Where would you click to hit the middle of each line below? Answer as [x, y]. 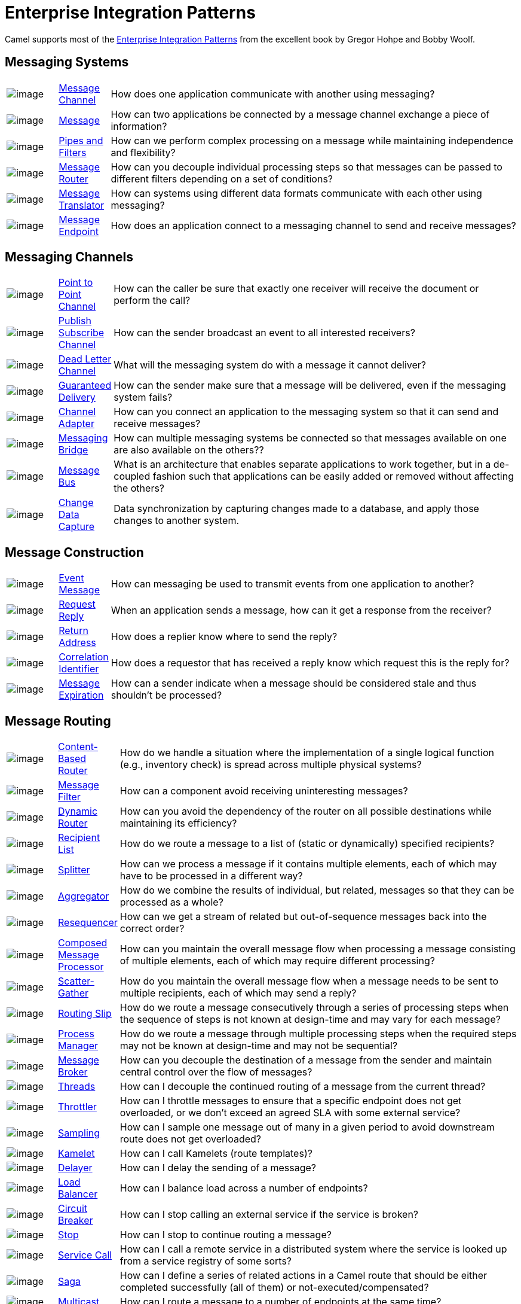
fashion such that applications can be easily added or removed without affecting [333, 476]
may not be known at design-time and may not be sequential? [259, 1046]
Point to [76, 283]
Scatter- [76, 981]
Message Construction [74, 552]
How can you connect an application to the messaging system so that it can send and [306, 412]
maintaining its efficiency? [178, 823]
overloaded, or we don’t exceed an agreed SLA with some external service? [290, 1113]
